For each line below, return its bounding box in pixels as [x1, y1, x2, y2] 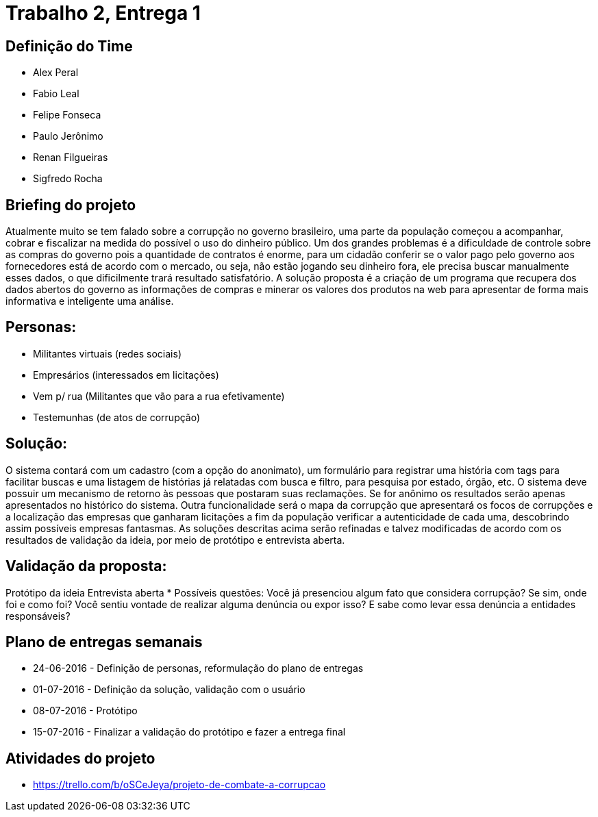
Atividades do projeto [5, 749, 155, 767]
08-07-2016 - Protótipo [33, 705, 138, 717]
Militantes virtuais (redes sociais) [33, 347, 182, 360]
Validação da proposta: [5, 557, 167, 575]
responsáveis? [5, 609, 71, 622]
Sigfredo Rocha [33, 173, 103, 185]
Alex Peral [33, 66, 79, 79]
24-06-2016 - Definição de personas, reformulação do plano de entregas [33, 662, 364, 675]
